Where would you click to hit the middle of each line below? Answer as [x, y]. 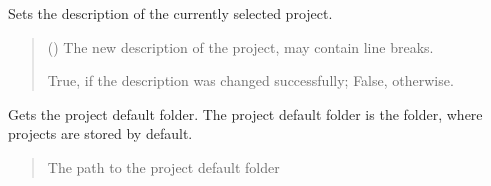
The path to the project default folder [163, 166]
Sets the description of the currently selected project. [170, 13]
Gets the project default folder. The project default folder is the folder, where [245, 113]
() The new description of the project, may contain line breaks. [240, 46]
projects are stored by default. [100, 133]
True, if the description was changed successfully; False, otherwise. [250, 80]
